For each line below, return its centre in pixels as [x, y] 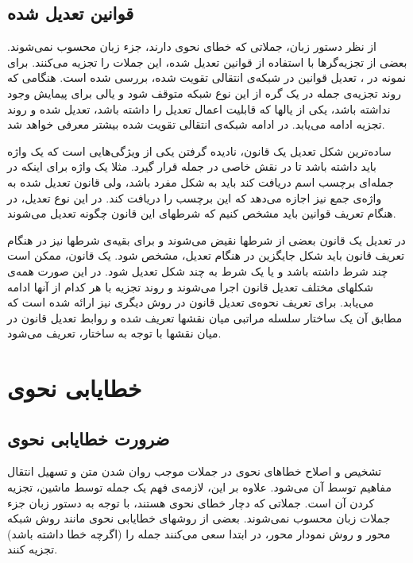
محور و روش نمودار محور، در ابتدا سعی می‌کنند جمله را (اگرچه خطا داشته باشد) [199, 533]
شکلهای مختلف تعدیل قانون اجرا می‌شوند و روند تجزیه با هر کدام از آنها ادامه [190, 286]
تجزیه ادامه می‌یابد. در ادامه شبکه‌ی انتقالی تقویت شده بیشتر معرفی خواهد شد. [196, 124]
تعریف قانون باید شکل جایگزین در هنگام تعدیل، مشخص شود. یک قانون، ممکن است [206, 255]
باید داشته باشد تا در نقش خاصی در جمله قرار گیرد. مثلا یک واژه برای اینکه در [192, 166]
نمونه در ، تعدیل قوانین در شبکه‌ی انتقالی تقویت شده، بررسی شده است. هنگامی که [207, 77]
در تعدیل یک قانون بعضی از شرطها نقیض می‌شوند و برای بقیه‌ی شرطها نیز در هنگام [206, 239]
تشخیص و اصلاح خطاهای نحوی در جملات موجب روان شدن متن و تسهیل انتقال [195, 471]
